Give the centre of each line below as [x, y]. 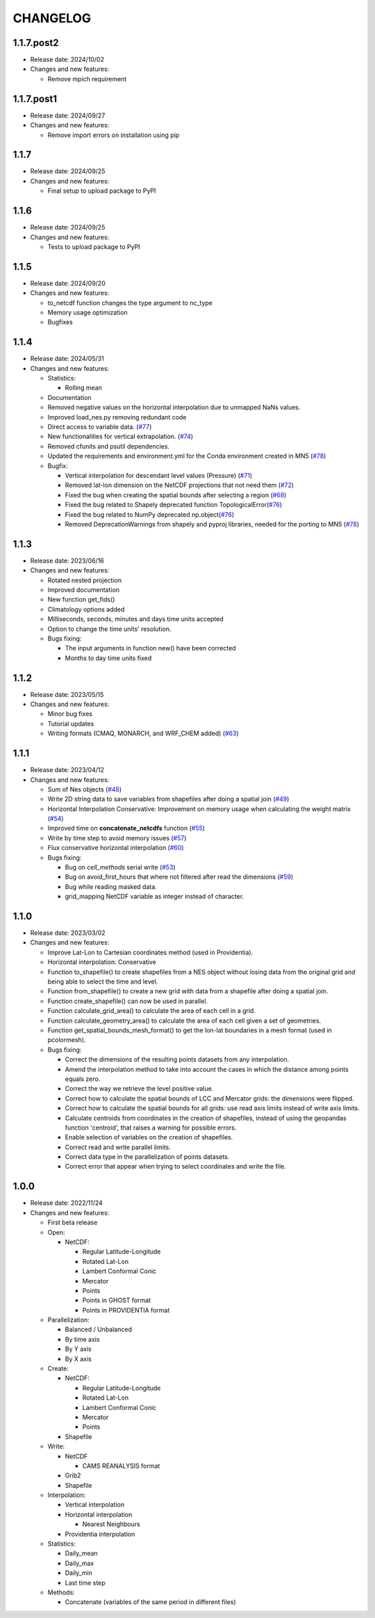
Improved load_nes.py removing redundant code [117, 417]
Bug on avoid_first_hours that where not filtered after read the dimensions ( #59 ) [179, 877]
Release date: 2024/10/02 [67, 60]
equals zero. [83, 1079]
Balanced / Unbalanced [98, 1329]
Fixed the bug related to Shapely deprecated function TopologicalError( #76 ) [174, 505]
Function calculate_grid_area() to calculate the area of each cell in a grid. [152, 1011]
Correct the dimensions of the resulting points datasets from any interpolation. [177, 1059]
